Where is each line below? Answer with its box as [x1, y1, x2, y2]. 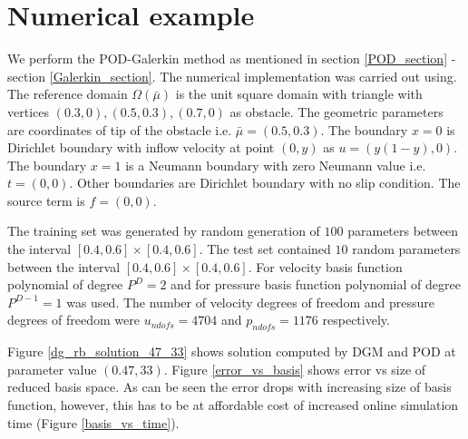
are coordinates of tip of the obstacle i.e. [7, 120, 232, 139]
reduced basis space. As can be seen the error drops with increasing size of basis [7, 377, 452, 396]
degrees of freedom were [7, 310, 140, 329]
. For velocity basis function [248, 257, 403, 276]
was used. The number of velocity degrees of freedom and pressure [66, 292, 434, 311]
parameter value [7, 359, 97, 378]
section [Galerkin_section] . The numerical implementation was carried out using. [7, 66, 457, 85]
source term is [7, 190, 85, 210]
